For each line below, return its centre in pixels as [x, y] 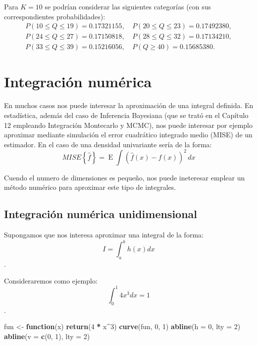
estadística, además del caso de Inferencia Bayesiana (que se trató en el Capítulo [126, 115]
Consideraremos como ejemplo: [51, 280]
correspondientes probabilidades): [55, 16]
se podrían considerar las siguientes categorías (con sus [128, 6]
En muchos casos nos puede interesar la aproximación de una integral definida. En [129, 105]
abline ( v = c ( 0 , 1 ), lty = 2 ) [47, 336]
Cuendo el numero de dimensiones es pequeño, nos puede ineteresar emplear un [125, 177]
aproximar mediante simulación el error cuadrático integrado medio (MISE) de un [128, 135]
